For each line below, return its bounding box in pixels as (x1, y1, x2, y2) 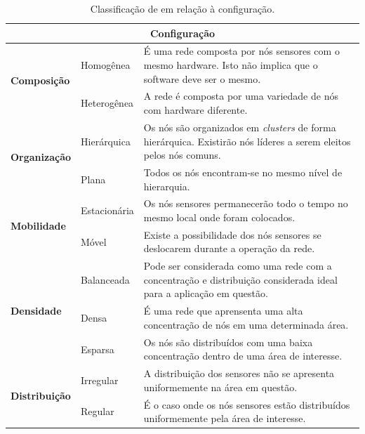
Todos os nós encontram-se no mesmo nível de (143, 164, 343, 179)
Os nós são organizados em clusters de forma (143, 119, 336, 134)
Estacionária (81, 203, 134, 218)
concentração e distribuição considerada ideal (143, 272, 338, 287)
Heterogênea (81, 96, 134, 110)
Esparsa (81, 341, 114, 356)
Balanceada (81, 272, 130, 287)
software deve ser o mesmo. (143, 71, 261, 86)
